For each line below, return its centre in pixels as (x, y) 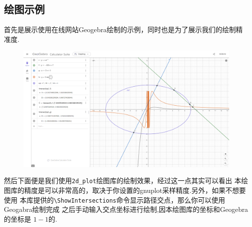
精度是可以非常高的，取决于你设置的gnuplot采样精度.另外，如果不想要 (135, 190)
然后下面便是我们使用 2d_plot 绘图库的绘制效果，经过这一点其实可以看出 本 (123, 180)
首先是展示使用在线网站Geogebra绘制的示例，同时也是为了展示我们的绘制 (120, 29)
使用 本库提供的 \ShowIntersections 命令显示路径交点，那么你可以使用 (115, 199)
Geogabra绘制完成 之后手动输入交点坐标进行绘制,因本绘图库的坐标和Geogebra (126, 209)
